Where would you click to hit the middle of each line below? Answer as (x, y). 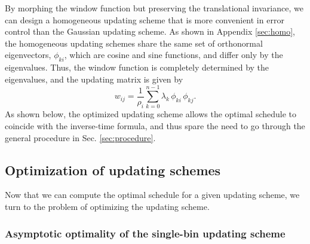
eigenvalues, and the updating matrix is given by (94, 79)
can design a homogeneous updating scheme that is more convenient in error (145, 19)
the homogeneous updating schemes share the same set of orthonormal (134, 43)
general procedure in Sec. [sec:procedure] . (80, 137)
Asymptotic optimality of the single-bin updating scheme (145, 233)
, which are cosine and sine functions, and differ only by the (174, 55)
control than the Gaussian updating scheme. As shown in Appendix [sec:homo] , (150, 31)
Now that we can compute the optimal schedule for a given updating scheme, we (152, 195)
